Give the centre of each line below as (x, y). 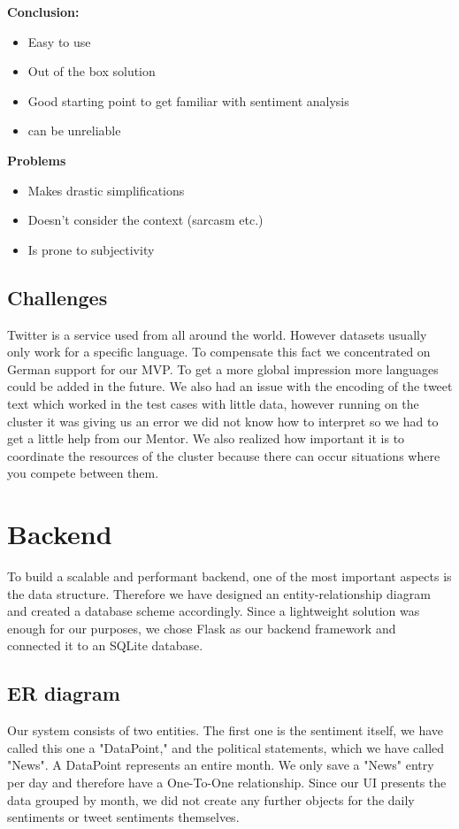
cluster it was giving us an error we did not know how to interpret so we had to (223, 421)
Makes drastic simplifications (106, 190)
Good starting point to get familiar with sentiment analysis (188, 100)
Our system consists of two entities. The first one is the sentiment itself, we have (226, 730)
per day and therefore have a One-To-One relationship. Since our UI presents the (227, 782)
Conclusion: (43, 12)
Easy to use (59, 41)
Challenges (57, 297)
